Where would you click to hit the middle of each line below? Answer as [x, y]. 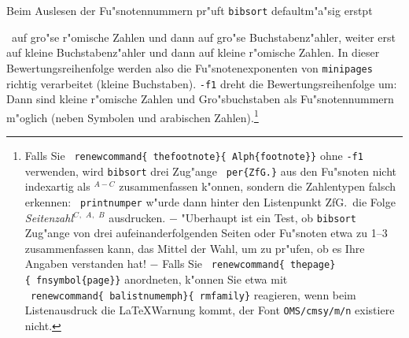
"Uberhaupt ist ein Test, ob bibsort [269, 217]
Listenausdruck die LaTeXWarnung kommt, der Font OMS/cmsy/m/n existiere [210, 310]
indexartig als [57, 186]
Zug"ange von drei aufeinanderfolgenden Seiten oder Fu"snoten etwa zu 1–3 [206, 233]
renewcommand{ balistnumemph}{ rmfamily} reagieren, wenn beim [193, 294]
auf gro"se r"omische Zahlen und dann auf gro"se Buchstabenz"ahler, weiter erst [204, 37]
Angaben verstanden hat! [85, 264]
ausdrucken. [137, 217]
